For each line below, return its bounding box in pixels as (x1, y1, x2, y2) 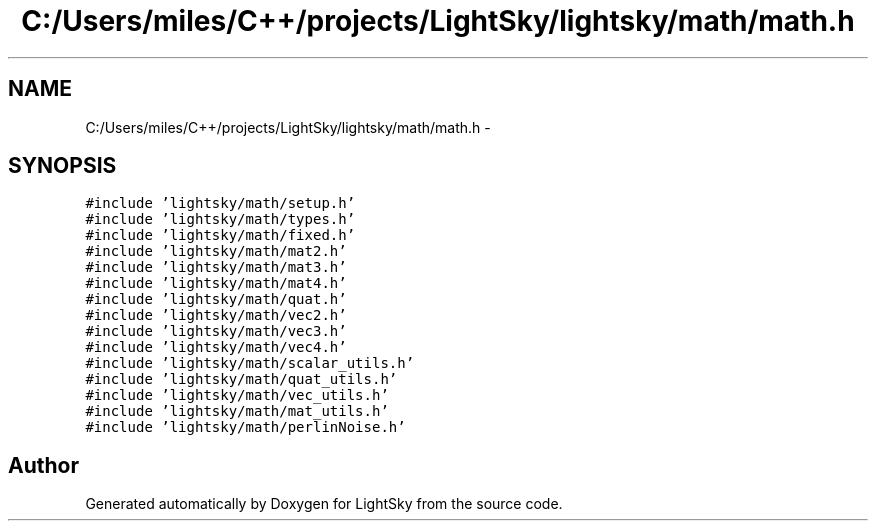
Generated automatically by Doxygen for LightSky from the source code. (85, 495, 563, 513)
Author (8, 452, 79, 478)
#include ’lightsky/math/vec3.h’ (85, 323, 347, 340)
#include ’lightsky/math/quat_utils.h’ (85, 371, 398, 388)
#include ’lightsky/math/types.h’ (85, 211, 356, 228)
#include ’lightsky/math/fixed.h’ (85, 227, 356, 244)
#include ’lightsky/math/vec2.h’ (85, 307, 347, 324)
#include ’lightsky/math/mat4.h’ (85, 275, 347, 292)
